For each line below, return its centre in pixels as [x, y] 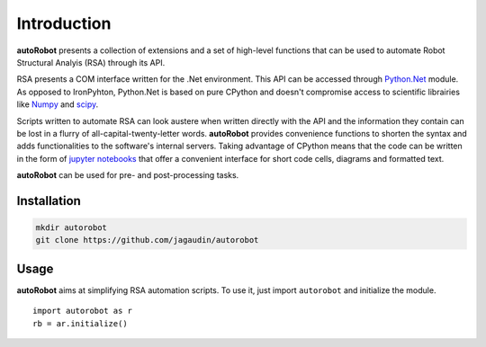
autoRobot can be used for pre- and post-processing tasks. [128, 175]
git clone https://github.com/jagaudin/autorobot [147, 240]
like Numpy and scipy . [58, 104]
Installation [49, 201]
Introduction [64, 23]
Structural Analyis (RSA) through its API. [91, 62]
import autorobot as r [83, 311]
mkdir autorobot [72, 228]
